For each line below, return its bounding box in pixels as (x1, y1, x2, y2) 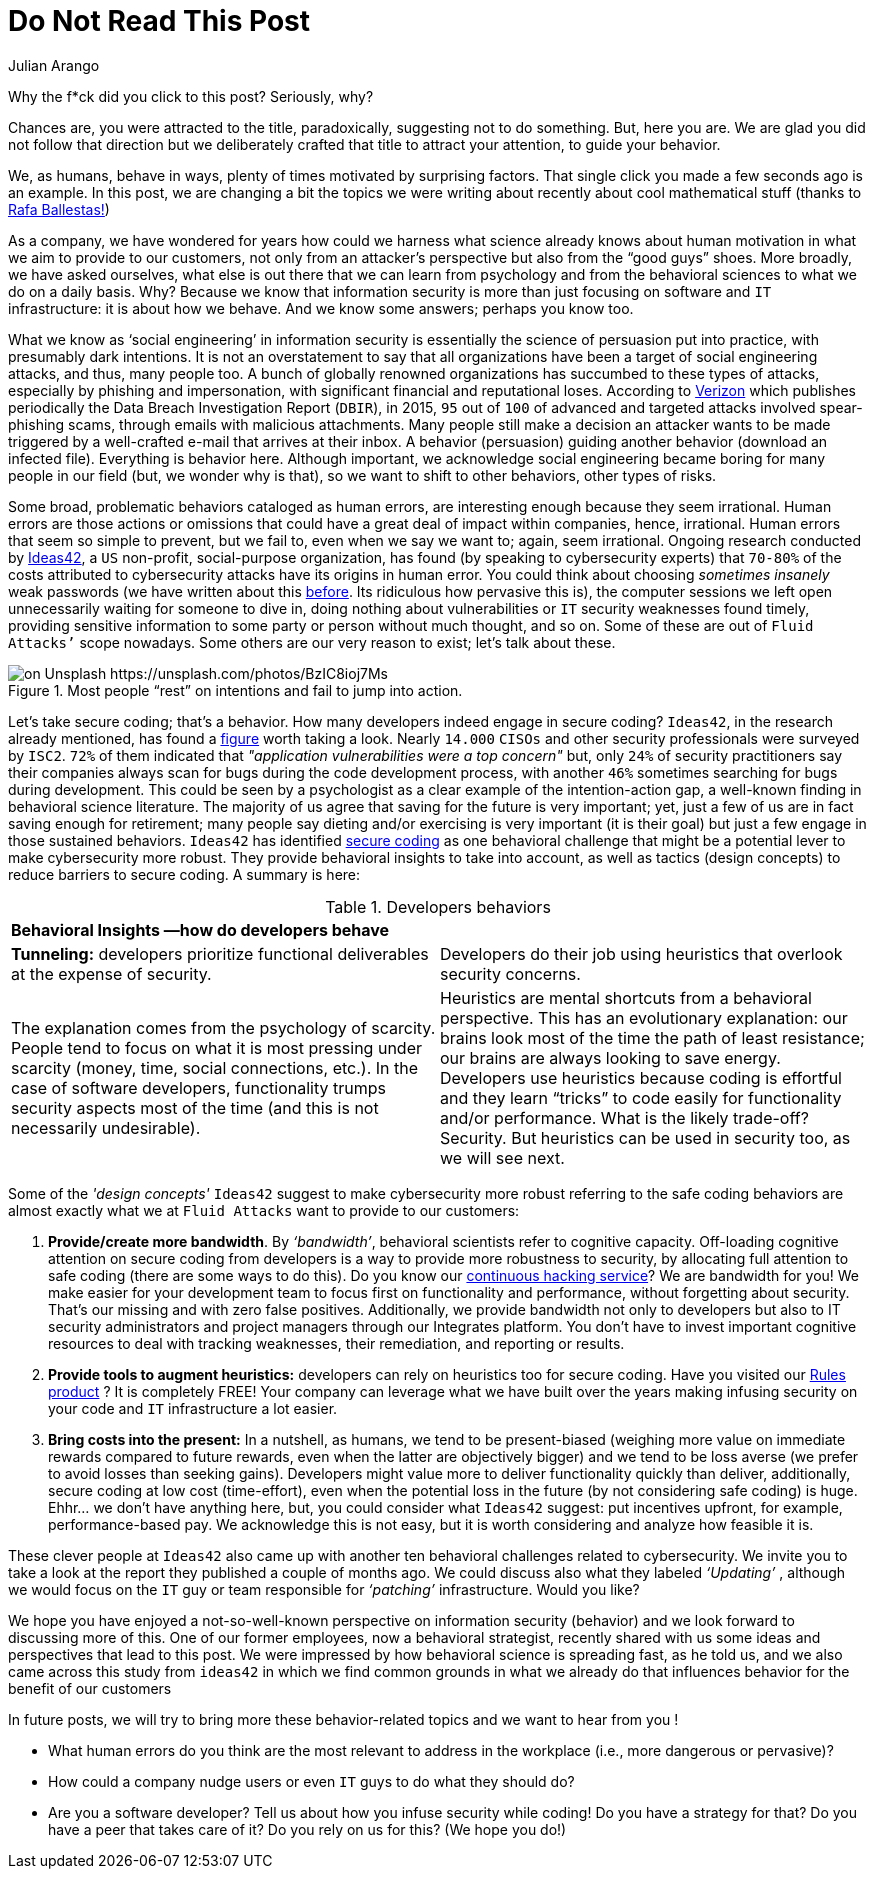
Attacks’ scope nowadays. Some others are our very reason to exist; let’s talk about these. (8, 633, 616, 651)
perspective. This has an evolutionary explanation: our (440, 1007, 848, 1028)
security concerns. (440, 963, 581, 984)
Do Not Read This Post (8, 4, 310, 38)
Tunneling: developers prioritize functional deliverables (11, 943, 429, 964)
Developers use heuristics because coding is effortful (440, 1067, 842, 1088)
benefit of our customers (8, 1679, 172, 1697)
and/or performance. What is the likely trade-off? (440, 1107, 809, 1128)
